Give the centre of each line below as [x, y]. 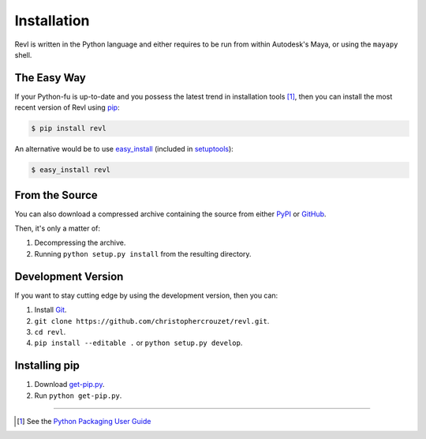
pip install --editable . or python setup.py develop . [138, 343]
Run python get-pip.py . [78, 396]
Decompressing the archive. [80, 243]
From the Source [56, 195]
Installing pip [47, 366]
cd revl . [50, 332]
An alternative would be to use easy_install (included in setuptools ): [124, 149]
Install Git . [50, 310]
